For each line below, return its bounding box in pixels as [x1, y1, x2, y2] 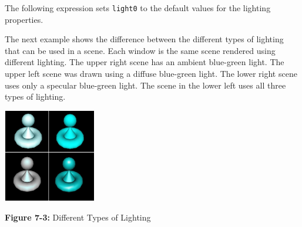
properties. [5, 13, 43, 25]
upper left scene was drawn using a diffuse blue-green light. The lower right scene [5, 67, 297, 80]
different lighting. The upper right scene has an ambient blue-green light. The [5, 56, 284, 68]
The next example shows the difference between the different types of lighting [5, 33, 284, 45]
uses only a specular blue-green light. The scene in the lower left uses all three [5, 79, 286, 91]
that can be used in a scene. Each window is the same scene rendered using [5, 44, 276, 56]
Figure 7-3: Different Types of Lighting [5, 211, 151, 223]
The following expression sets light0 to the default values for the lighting [5, 2, 271, 13]
